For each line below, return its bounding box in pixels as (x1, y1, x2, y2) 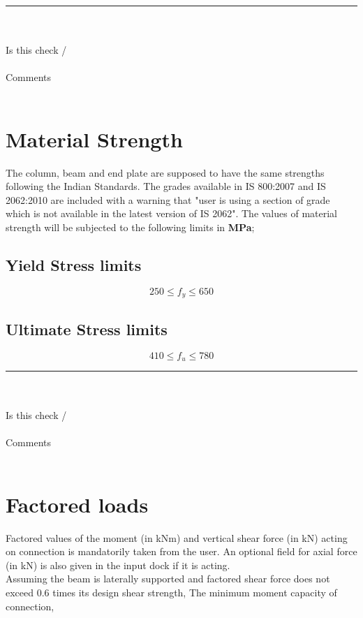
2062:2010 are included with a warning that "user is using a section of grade (6, 192, 330, 207)
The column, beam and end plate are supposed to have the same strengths (6, 165, 325, 179)
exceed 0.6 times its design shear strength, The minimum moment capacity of (6, 585, 337, 600)
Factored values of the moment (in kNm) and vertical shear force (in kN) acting (6, 530, 348, 545)
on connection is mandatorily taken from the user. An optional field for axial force (6, 544, 357, 559)
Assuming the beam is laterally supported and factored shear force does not (6, 571, 330, 586)
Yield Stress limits (6, 254, 142, 276)
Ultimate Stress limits (6, 318, 168, 339)
